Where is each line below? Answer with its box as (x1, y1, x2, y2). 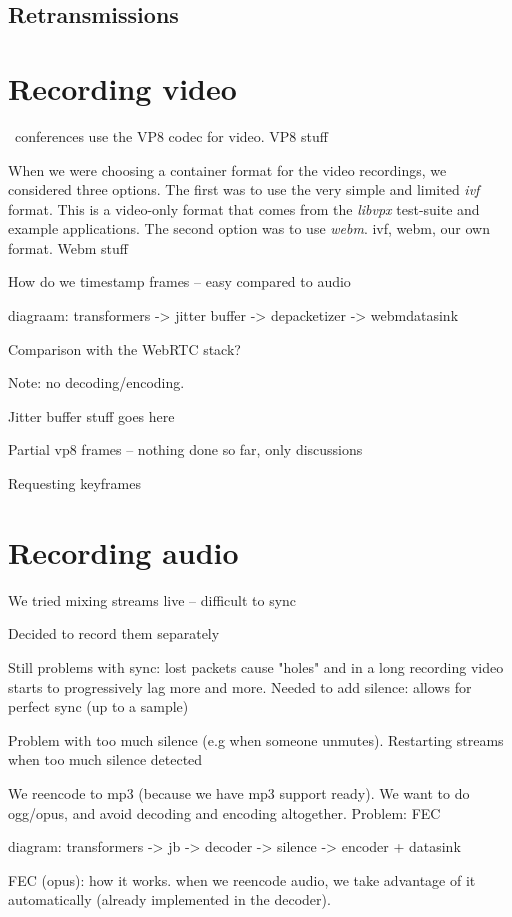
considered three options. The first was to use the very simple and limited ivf (8, 179, 480, 200)
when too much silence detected (8, 749, 203, 770)
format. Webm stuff (8, 237, 128, 258)
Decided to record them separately (8, 623, 220, 644)
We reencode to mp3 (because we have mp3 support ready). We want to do (8, 782, 470, 803)
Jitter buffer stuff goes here (8, 405, 175, 426)
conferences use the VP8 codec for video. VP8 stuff (14, 125, 328, 146)
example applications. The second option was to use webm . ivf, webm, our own (8, 218, 490, 239)
